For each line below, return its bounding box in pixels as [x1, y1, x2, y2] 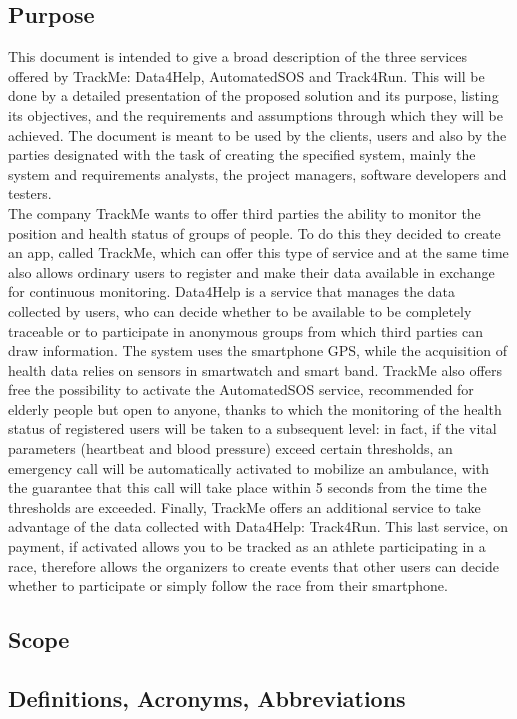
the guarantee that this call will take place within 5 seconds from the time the [8, 477, 487, 498]
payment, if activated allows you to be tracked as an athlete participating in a [8, 536, 486, 557]
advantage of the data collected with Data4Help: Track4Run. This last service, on [8, 516, 509, 537]
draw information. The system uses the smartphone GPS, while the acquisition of [8, 340, 508, 361]
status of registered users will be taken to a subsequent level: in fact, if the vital [8, 418, 497, 439]
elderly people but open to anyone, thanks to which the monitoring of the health [8, 398, 502, 419]
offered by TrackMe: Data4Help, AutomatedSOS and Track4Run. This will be [8, 65, 485, 86]
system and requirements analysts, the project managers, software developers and [8, 163, 507, 184]
